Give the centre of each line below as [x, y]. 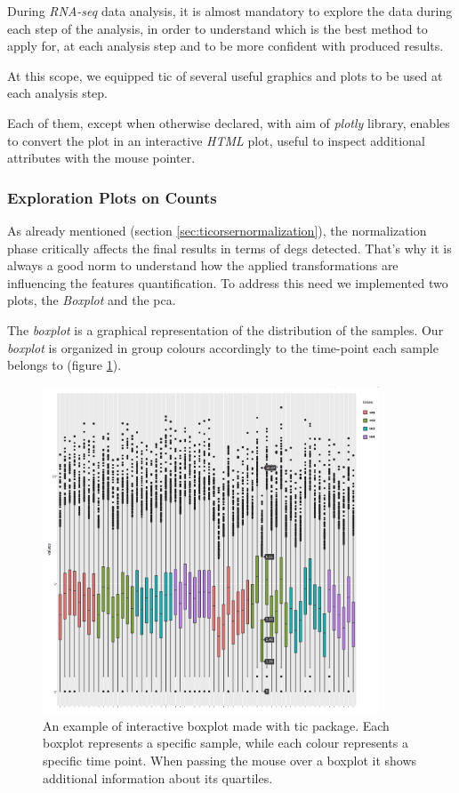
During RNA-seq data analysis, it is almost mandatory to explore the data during [230, 11]
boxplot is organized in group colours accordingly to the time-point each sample [223, 347]
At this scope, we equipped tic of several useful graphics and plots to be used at [225, 75]
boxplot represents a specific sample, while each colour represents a [225, 743]
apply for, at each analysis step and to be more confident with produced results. [225, 46]
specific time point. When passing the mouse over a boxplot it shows [230, 761]
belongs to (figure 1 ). [64, 365]
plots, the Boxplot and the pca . [92, 300]
